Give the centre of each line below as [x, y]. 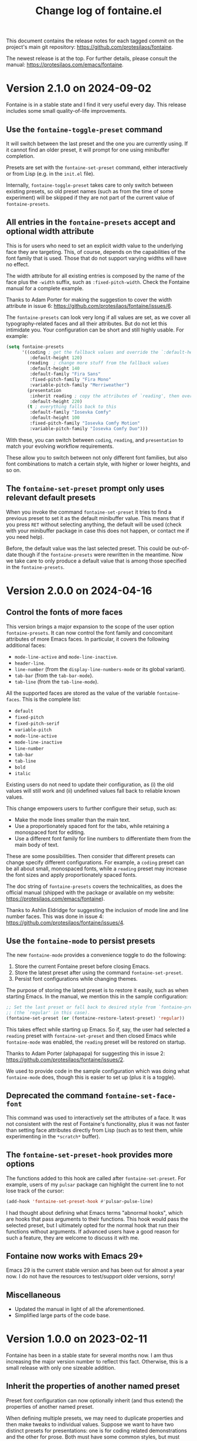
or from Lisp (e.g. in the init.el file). [50, 173]
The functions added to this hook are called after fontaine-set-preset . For [96, 1178]
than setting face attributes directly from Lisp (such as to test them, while [94, 1130]
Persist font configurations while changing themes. [76, 979]
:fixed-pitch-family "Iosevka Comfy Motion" [85, 423]
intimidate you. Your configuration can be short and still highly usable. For [95, 330]
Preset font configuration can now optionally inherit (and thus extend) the [95, 1400]
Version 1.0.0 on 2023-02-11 [77, 1339]
